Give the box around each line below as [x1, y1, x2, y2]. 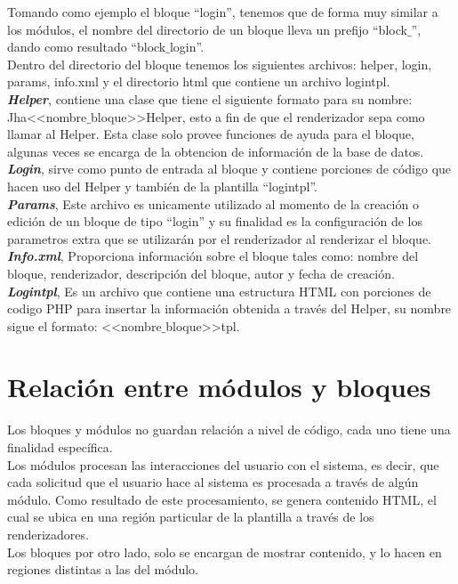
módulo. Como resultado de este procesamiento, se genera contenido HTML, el [7, 490, 437, 508]
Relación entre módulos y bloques [7, 369, 431, 405]
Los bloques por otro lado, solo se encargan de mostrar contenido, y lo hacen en [7, 542, 442, 561]
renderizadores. [7, 524, 89, 543]
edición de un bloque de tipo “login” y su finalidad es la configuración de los [7, 212, 422, 231]
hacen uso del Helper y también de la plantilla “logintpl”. [7, 176, 317, 195]
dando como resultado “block [7, 37, 166, 56]
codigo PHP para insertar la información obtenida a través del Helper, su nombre [7, 299, 452, 318]
